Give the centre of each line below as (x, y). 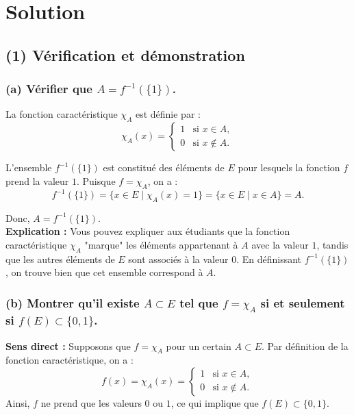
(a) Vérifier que (49, 89)
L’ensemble (29, 167)
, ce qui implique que (215, 402)
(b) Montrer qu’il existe (73, 302)
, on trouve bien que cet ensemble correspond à (104, 272)
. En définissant (269, 259)
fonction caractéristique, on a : (69, 360)
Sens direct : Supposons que (68, 345)
